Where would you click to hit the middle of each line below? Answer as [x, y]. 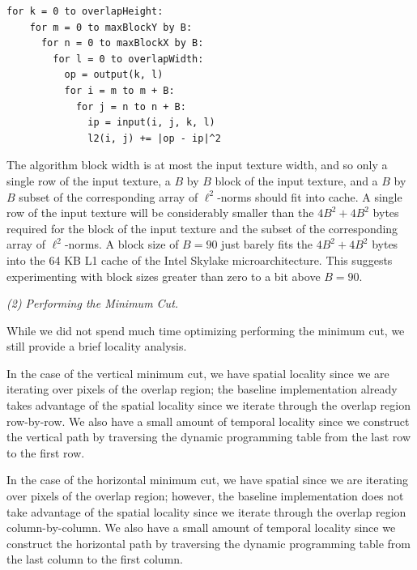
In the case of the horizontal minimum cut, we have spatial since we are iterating [208, 480]
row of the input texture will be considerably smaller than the [160, 213]
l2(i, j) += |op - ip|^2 [154, 138]
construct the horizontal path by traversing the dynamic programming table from [209, 543]
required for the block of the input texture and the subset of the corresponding [202, 228]
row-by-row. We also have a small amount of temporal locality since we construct [208, 421]
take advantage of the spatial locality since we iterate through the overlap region [206, 511]
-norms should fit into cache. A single [310, 196]
